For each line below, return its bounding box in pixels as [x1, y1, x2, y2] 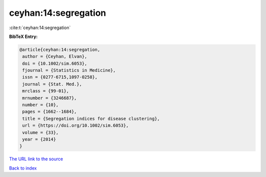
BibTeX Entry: [9, 34, 38, 39]
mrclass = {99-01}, [22, 88, 69, 94]
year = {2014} [22, 137, 56, 142]
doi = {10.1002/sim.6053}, [22, 61, 87, 66]
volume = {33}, [22, 130, 59, 135]
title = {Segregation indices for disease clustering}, [22, 116, 160, 121]
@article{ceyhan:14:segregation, [19, 47, 100, 52]
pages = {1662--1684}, [22, 109, 77, 114]
